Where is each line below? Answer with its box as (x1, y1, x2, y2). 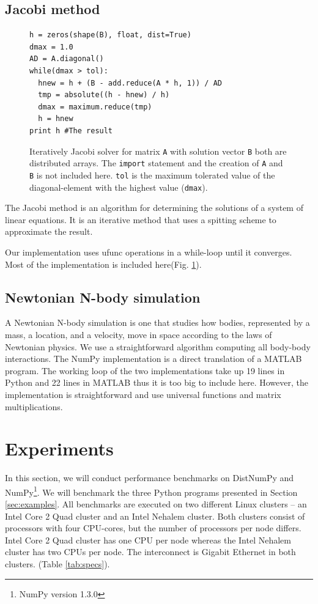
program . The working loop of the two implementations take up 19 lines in (5, 364, 285, 377)
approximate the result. (5, 225, 93, 238)
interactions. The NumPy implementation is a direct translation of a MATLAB (5, 352, 302, 365)
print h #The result (29, 126, 113, 135)
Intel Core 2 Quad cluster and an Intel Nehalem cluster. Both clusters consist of (5, 509, 305, 522)
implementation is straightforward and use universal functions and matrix (5, 388, 281, 400)
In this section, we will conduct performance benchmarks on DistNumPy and (5, 471, 294, 484)
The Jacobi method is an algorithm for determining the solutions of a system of (5, 201, 303, 214)
